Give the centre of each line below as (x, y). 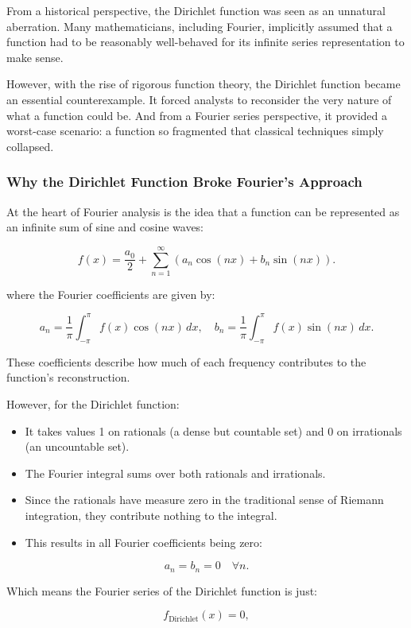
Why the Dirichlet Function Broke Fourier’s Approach (184, 182)
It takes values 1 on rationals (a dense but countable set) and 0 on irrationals (213, 430)
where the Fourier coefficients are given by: (111, 294)
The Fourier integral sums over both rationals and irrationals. (175, 473)
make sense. (35, 57)
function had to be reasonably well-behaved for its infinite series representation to (205, 42)
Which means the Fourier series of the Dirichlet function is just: (162, 590)
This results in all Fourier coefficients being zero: (143, 542)
